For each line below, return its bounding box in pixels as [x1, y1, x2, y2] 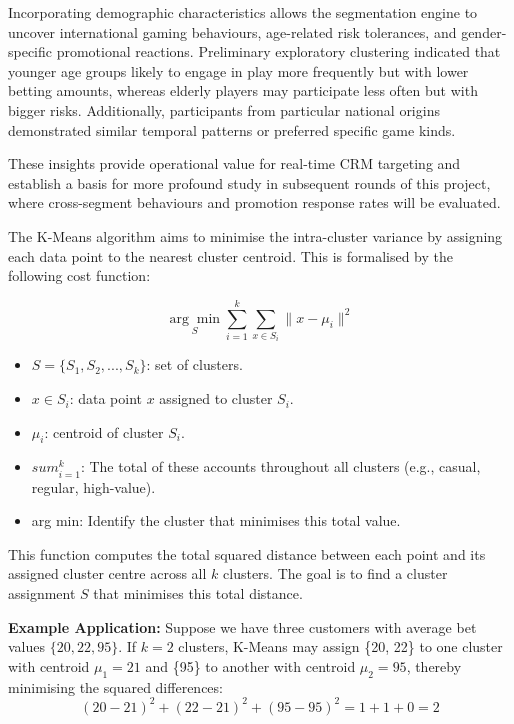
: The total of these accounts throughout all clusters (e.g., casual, [80, 456, 481, 477]
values [8, 636, 46, 657]
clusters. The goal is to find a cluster [223, 563, 448, 584]
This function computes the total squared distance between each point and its [8, 543, 486, 564]
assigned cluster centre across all [8, 563, 207, 584]
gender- [461, 21, 507, 42]
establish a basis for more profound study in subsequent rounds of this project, [8, 172, 491, 193]
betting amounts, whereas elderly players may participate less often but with [8, 80, 478, 101]
